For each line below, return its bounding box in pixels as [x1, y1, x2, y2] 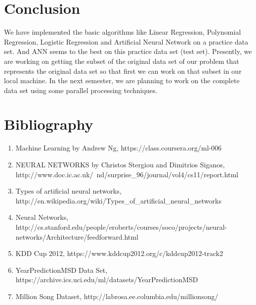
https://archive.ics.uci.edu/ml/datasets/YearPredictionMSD [15, 274, 198, 285]
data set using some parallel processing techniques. [4, 85, 158, 95]
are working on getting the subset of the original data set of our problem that [4, 55, 239, 66]
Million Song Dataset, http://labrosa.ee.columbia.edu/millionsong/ [15, 291, 218, 301]
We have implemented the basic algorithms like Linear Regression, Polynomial [4, 27, 241, 37]
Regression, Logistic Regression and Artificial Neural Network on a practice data [4, 36, 249, 47]
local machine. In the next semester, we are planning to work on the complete [4, 75, 240, 86]
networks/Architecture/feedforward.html [15, 231, 138, 242]
